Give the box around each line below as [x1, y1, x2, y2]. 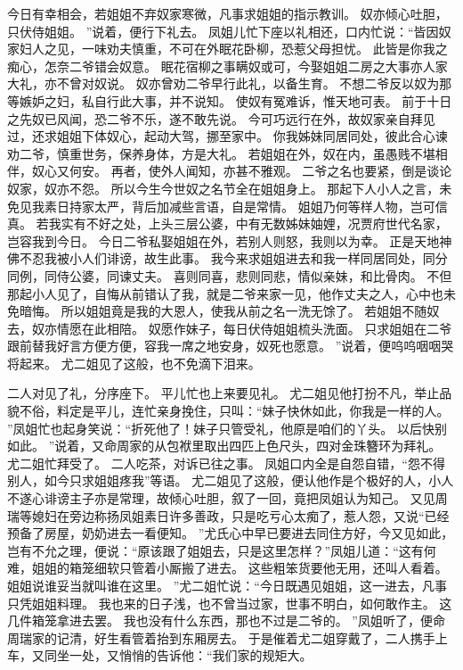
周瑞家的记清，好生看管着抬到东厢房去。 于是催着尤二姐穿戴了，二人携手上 [7, 628, 448, 647]
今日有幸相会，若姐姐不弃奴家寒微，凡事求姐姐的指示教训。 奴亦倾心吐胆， [7, 4, 448, 22]
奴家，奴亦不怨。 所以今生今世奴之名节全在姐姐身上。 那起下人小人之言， [7, 178, 440, 197]
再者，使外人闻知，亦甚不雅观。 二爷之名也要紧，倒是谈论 [110, 161, 452, 180]
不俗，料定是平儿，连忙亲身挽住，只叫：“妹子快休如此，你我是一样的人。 [19, 401, 450, 420]
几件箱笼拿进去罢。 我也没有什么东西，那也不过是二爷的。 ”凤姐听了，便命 [7, 611, 445, 630]
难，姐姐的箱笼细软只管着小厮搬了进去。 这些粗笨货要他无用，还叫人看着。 [7, 558, 448, 577]
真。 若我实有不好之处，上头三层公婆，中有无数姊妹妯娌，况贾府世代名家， [7, 214, 448, 233]
